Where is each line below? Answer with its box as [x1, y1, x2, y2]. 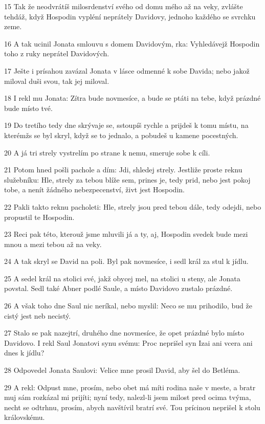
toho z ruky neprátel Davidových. [4, 48, 109, 59]
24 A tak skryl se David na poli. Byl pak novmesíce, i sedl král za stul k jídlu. [4, 256, 249, 266]
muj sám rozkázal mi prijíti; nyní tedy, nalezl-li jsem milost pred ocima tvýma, [4, 392, 251, 403]
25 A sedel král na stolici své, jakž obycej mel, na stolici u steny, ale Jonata [4, 273, 240, 283]
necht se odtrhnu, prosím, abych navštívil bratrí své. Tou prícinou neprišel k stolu [4, 401, 260, 412]
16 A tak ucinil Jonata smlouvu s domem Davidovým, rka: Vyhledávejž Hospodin [4, 38, 260, 49]
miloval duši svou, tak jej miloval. [4, 75, 109, 86]
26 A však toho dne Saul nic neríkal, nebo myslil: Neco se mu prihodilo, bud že [4, 300, 252, 311]
